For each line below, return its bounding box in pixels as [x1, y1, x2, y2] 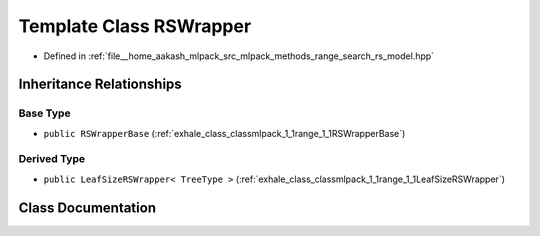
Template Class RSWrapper [18, 15, 252, 37]
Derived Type [18, 152, 85, 166]
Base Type [18, 106, 71, 120]
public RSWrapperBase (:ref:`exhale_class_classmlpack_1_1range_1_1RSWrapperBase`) [43, 127, 406, 139]
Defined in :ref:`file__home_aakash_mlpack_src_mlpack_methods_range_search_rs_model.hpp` [43, 50, 435, 62]
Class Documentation [18, 199, 157, 216]
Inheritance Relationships [18, 76, 182, 93]
